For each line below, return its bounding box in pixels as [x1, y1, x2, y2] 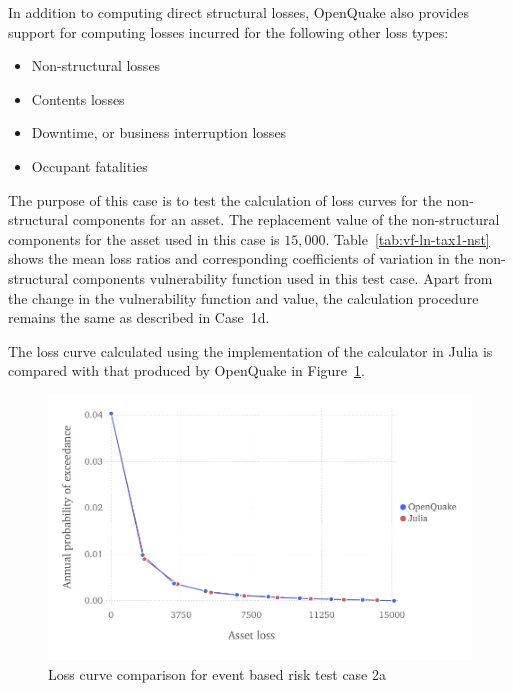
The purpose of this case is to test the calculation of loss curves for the [8, 189, 442, 210]
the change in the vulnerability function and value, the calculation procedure [8, 287, 479, 308]
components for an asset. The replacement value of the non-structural [72, 209, 500, 230]
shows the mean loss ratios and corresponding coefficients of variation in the [8, 248, 474, 269]
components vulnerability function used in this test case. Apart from [72, 267, 493, 288]
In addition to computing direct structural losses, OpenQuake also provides [8, 2, 470, 22]
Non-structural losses [31, 55, 161, 76]
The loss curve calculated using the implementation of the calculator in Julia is [8, 340, 493, 361]
